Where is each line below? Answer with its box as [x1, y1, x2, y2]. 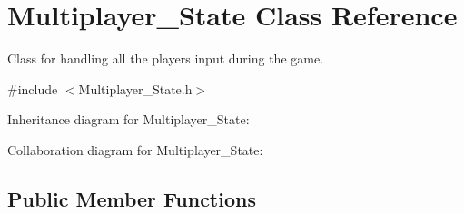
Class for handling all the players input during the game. [7, 49, 324, 68]
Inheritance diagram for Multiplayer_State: [7, 110, 250, 129]
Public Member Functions [7, 184, 256, 212]
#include [7, 79, 58, 98]
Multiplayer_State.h [78, 79, 193, 98]
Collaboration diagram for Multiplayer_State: [7, 140, 263, 159]
